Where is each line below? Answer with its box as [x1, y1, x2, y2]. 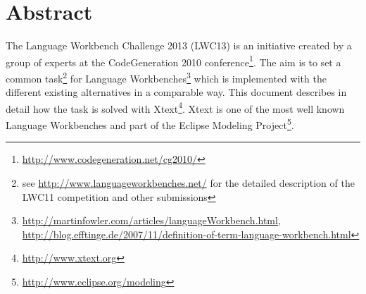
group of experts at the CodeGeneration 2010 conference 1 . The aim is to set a [6, 52, 341, 69]
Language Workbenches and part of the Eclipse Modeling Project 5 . [6, 116, 294, 132]
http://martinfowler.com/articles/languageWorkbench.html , [22, 213, 281, 228]
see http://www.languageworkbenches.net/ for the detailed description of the [22, 175, 355, 190]
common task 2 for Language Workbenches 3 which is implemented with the [6, 68, 327, 85]
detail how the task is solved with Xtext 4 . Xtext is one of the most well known [6, 99, 345, 116]
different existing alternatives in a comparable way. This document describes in [6, 85, 347, 99]
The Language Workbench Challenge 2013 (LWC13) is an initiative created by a [6, 38, 352, 53]
